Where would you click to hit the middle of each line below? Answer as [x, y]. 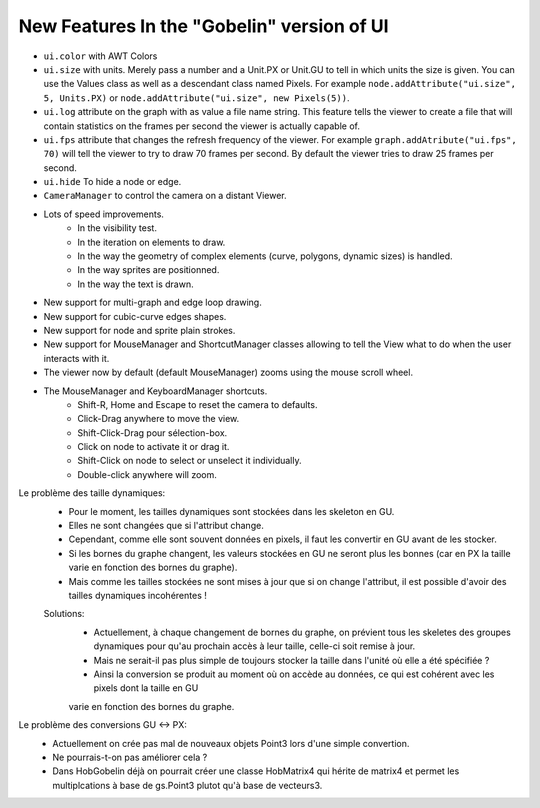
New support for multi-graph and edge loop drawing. [152, 302]
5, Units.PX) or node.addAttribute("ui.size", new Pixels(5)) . [196, 97]
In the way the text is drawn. [135, 284]
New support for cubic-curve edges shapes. [135, 316]
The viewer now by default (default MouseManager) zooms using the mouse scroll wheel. [228, 372]
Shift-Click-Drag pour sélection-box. [152, 432]
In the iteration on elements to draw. [151, 242]
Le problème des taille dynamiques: [92, 493]
